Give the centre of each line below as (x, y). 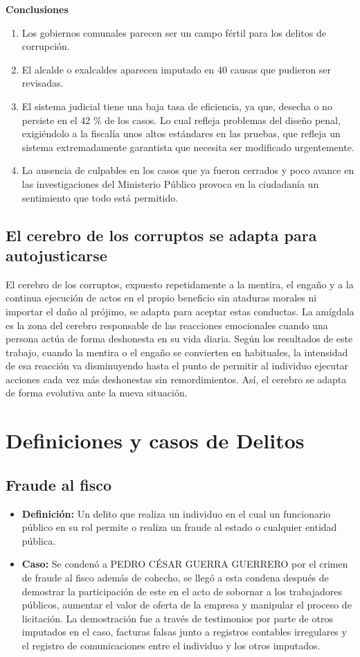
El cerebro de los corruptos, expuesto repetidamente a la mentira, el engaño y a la (180, 284)
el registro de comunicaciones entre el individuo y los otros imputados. (171, 645)
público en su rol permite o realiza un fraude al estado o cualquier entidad (179, 527)
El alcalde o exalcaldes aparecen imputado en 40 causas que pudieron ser (177, 69)
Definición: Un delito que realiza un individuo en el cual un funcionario (176, 513)
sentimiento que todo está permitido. (100, 197)
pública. (39, 540)
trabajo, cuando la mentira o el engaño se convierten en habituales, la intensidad (177, 352)
